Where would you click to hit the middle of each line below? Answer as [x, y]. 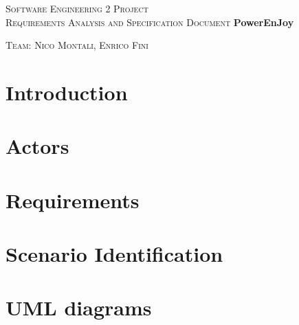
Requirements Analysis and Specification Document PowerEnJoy [150, 22]
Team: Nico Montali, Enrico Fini [77, 45]
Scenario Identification [114, 254]
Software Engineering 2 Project [77, 8]
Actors [37, 146]
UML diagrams [79, 307]
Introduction [67, 92]
